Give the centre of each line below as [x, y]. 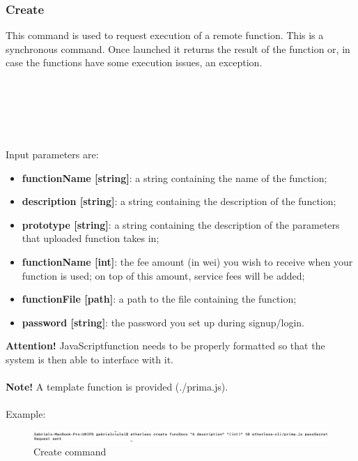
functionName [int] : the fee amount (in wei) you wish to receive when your [187, 261]
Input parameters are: [52, 154]
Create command [70, 451]
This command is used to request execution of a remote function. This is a [165, 35]
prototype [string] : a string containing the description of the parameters [181, 224]
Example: [26, 414]
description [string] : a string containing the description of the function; [179, 201]
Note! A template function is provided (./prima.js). [117, 387]
